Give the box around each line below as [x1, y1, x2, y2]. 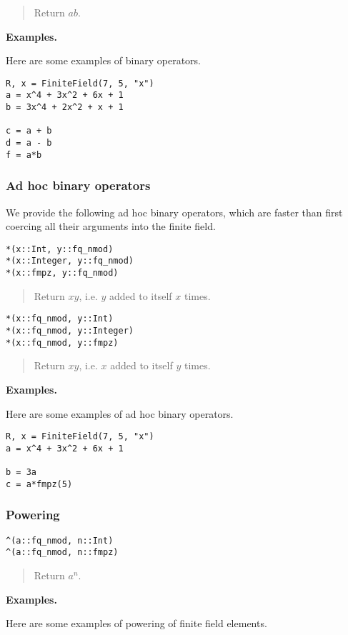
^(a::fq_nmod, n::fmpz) [6, 547, 119, 558]
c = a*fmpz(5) [6, 479, 73, 489]
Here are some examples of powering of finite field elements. [6, 616, 267, 631]
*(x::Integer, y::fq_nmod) [6, 256, 134, 266]
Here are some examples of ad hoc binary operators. [6, 406, 234, 421]
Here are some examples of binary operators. [6, 53, 202, 68]
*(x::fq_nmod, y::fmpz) [6, 337, 119, 348]
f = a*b [6, 149, 42, 160]
